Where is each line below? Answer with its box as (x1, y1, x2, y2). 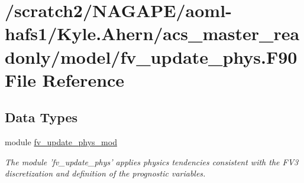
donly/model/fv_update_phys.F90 (5, 44, 297, 68)
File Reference (5, 67, 125, 91)
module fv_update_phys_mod (5, 136, 117, 148)
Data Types (5, 108, 77, 126)
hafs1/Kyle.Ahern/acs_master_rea (5, 21, 300, 45)
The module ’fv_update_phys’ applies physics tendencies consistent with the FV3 (5, 155, 299, 168)
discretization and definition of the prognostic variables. (5, 167, 206, 179)
